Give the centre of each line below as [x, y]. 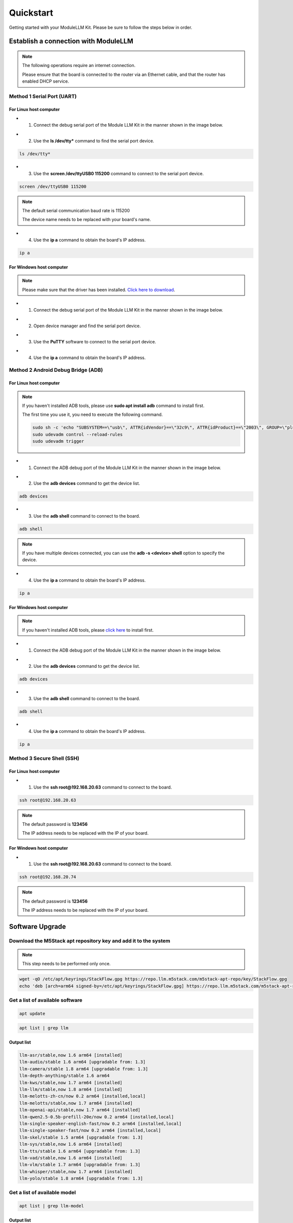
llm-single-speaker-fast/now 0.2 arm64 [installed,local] [90, 1131]
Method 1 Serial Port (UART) [43, 96]
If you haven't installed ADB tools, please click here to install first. [88, 630]
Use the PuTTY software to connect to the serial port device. [95, 341]
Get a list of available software [46, 1000]
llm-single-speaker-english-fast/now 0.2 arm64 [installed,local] [100, 1123]
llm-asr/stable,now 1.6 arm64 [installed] [71, 1055]
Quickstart [31, 13]
